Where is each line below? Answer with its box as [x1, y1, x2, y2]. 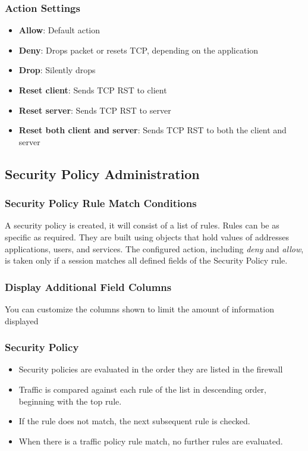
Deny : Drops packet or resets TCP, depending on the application [18, 43, 259, 56]
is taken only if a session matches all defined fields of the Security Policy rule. [5, 254, 288, 267]
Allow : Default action [18, 24, 100, 36]
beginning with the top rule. [18, 394, 122, 407]
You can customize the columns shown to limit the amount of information [5, 302, 274, 315]
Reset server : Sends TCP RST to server [18, 104, 171, 116]
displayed [5, 314, 39, 327]
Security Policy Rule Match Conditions [5, 196, 197, 211]
